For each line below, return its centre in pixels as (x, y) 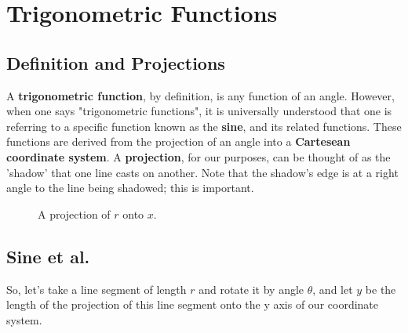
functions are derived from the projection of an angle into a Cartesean (178, 141)
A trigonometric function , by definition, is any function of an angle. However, (200, 95)
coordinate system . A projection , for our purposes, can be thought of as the (199, 156)
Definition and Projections (116, 62)
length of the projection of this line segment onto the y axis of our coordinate (193, 304)
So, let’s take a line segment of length (97, 289)
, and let (333, 289)
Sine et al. (48, 256)
